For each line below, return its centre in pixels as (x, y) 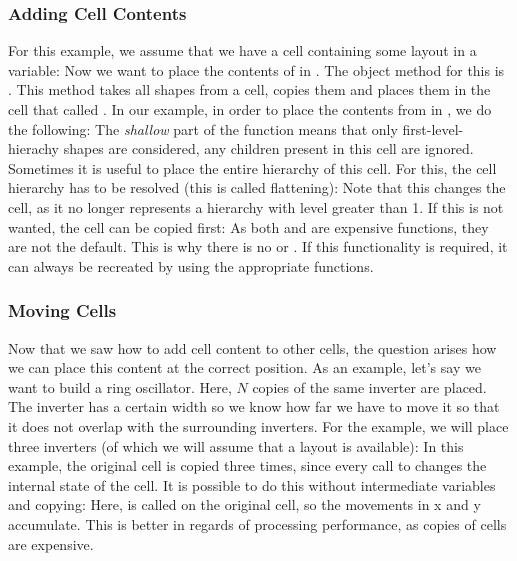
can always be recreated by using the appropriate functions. (191, 265)
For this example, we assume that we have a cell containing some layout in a (242, 50)
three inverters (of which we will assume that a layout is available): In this (236, 445)
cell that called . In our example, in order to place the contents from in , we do (250, 109)
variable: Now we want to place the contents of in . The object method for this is (256, 69)
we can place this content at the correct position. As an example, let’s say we (244, 367)
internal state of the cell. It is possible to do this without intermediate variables (252, 484)
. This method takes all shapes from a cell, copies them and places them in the (249, 89)
